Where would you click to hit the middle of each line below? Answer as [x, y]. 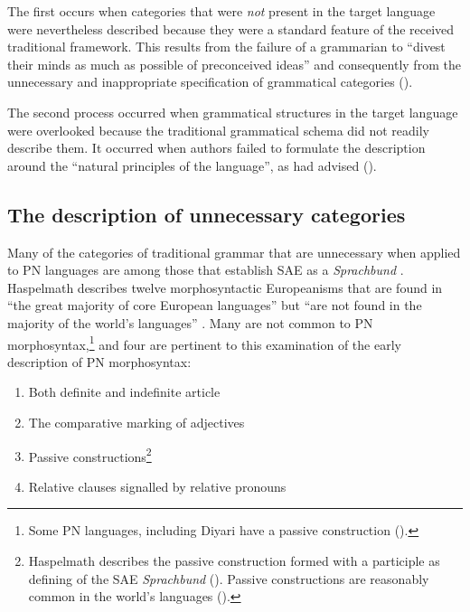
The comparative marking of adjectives [136, 422]
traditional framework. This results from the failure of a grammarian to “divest [226, 47]
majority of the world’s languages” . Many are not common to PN [190, 322]
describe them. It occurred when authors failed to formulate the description [216, 148]
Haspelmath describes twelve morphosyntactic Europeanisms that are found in [225, 287]
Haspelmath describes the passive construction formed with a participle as [234, 560]
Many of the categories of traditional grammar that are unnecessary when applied [234, 252]
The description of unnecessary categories [207, 214]
